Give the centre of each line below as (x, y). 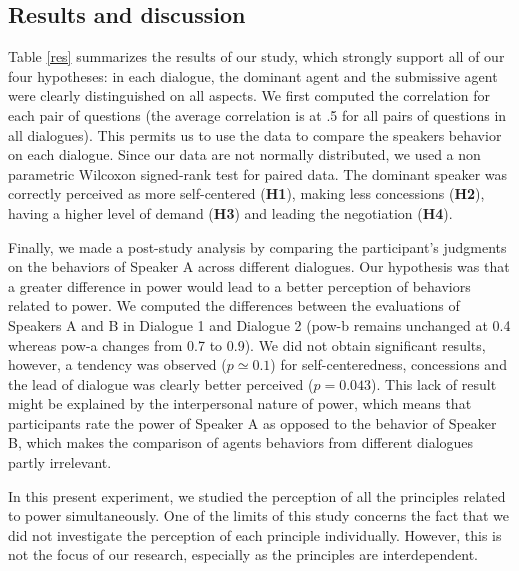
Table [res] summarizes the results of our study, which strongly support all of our (256, 56)
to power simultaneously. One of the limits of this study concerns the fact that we (259, 515)
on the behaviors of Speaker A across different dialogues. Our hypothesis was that (259, 266)
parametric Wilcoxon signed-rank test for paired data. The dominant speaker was (258, 173)
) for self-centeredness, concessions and (388, 364)
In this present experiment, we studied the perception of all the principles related (257, 495)
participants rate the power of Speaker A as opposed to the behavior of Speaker (252, 422)
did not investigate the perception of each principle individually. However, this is (255, 534)
